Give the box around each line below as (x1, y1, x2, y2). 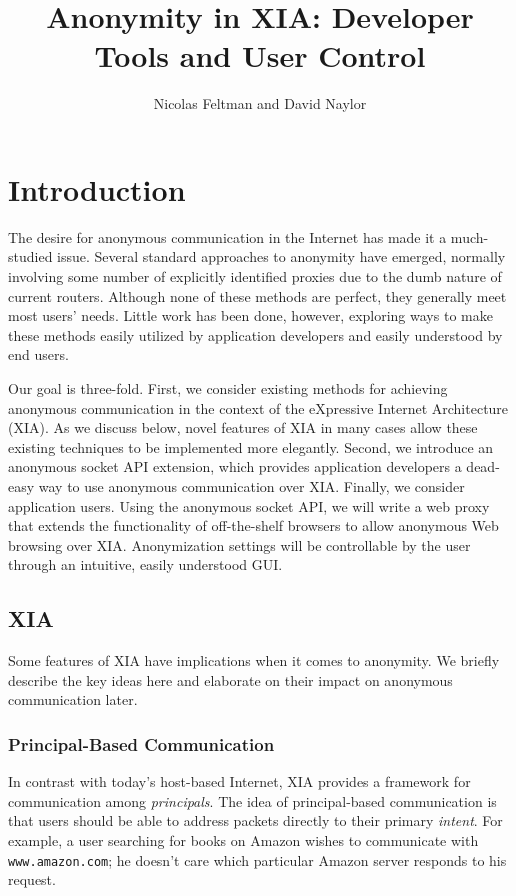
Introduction (8, 168, 186, 209)
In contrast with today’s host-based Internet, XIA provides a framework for (8, 771, 471, 792)
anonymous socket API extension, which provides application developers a (8, 456, 462, 477)
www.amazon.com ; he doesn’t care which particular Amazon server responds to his (8, 849, 507, 870)
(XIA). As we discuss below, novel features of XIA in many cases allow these (8, 417, 478, 438)
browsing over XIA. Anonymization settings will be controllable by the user (8, 534, 471, 555)
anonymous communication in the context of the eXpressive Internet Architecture (8, 397, 509, 418)
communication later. (8, 689, 138, 710)
